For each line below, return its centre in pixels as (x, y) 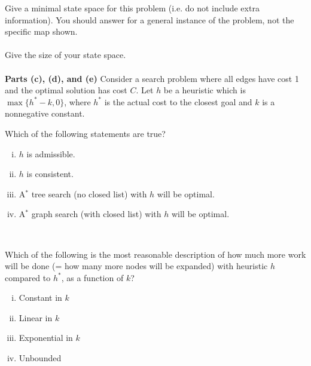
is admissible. (51, 153)
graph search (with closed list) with (96, 214)
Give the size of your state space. (65, 55)
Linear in (36, 317)
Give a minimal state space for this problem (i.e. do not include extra (132, 8)
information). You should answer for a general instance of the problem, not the (150, 19)
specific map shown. (41, 31)
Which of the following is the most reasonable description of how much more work (155, 254)
